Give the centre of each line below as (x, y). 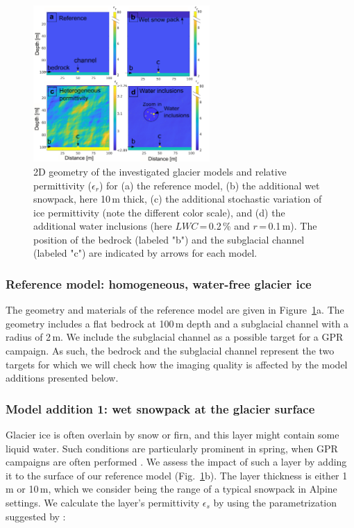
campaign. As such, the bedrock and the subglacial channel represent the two (170, 351)
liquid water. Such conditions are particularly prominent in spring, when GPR (172, 448)
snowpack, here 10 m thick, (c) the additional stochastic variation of (178, 199)
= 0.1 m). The (288, 226)
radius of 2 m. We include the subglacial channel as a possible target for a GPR (175, 337)
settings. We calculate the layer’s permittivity (103, 503)
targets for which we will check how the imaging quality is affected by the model (177, 364)
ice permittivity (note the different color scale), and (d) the (159, 212)
